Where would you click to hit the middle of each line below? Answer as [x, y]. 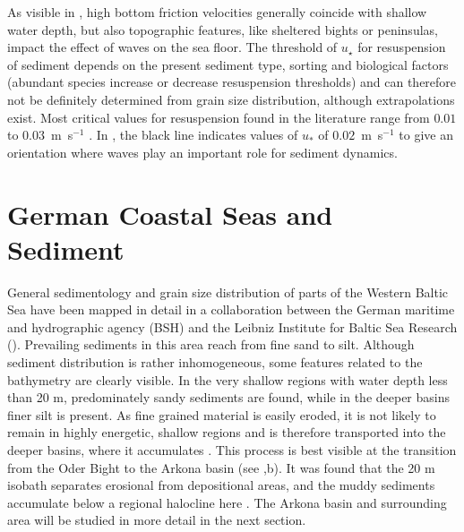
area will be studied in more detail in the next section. [157, 520]
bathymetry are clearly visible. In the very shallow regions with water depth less [228, 379]
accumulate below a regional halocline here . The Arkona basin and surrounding [227, 502]
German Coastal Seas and [170, 214]
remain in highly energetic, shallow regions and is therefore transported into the [227, 432]
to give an [426, 135]
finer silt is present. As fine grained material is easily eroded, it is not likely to [222, 414]
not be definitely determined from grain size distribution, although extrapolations [231, 99]
